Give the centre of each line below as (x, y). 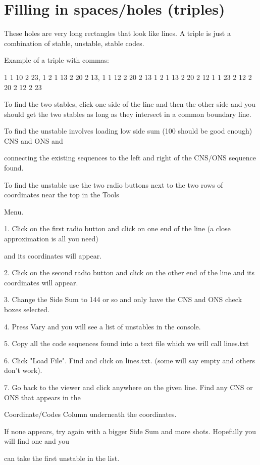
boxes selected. (27, 309)
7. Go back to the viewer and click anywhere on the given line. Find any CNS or (128, 387)
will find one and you (37, 441)
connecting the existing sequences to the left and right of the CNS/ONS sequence (130, 158)
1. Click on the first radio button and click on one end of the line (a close (117, 228)
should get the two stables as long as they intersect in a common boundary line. (128, 114)
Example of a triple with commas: (57, 60)
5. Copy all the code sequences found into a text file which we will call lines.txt (126, 343)
